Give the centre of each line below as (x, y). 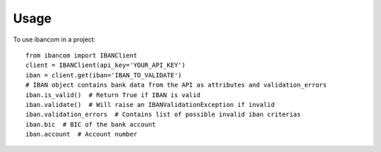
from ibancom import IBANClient (81, 55)
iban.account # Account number (81, 134)
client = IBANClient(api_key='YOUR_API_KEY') (106, 65)
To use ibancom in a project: (54, 39)
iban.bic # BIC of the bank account (91, 124)
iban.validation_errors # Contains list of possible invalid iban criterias (163, 115)
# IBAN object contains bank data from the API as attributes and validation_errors (176, 85)
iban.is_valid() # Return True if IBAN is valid (113, 95)
